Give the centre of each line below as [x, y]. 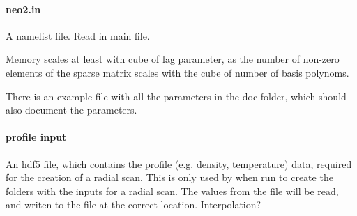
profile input [36, 137]
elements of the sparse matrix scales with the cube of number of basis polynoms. [177, 72]
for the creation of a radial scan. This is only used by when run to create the [169, 177]
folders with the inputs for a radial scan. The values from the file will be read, [172, 191]
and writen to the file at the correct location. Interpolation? [134, 205]
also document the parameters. [71, 110]
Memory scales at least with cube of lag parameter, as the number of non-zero [173, 59]
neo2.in [23, 9]
